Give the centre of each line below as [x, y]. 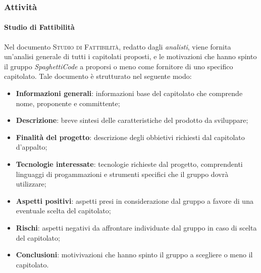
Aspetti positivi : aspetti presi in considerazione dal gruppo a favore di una [135, 200]
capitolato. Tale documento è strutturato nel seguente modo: [98, 76]
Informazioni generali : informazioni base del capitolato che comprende [129, 93]
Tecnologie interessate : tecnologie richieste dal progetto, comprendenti [129, 164]
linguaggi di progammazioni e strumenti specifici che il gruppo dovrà [122, 174]
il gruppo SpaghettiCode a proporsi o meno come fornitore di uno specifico [119, 66]
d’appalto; [32, 147]
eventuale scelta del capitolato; [63, 211]
